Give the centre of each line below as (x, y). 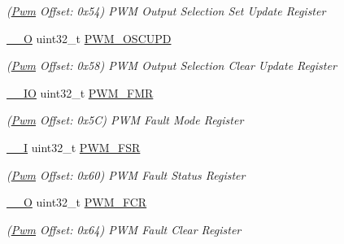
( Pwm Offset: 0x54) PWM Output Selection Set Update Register (166, 11)
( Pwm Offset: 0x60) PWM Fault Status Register (126, 174)
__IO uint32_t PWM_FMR (80, 92)
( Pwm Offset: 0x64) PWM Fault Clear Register (124, 229)
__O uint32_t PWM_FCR (77, 202)
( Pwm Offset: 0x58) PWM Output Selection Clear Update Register (172, 65)
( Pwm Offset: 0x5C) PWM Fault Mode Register (125, 120)
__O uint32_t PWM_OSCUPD (89, 38)
